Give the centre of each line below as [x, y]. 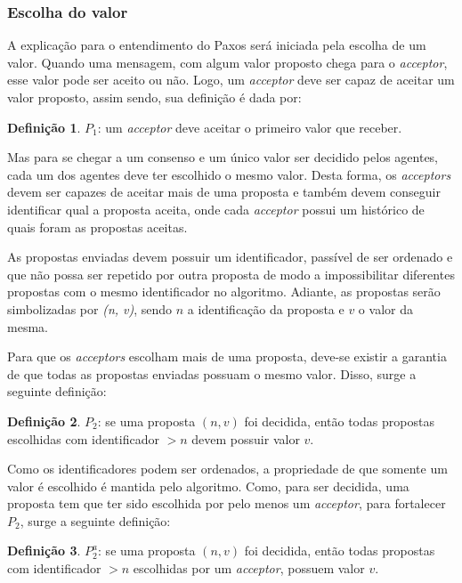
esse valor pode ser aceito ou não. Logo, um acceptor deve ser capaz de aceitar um [231, 80]
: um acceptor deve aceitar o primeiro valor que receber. [250, 127]
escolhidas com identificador [83, 438]
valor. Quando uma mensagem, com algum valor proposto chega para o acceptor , [227, 62]
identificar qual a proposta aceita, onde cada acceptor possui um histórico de [216, 209]
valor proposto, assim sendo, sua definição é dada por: [154, 97]
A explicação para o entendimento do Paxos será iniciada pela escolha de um [217, 45]
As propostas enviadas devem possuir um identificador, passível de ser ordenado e [230, 257]
